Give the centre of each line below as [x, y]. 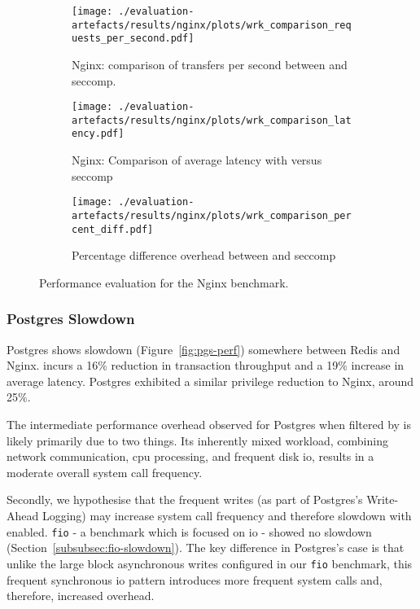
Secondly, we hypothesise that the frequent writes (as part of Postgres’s [185, 499]
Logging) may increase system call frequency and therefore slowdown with [227, 516]
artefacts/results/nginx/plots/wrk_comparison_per [212, 215]
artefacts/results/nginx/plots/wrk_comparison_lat [212, 120]
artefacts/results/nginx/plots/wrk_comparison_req [212, 25]
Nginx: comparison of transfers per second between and [210, 64]
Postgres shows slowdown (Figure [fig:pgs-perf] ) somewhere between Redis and [203, 349]
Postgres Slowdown [71, 319]
